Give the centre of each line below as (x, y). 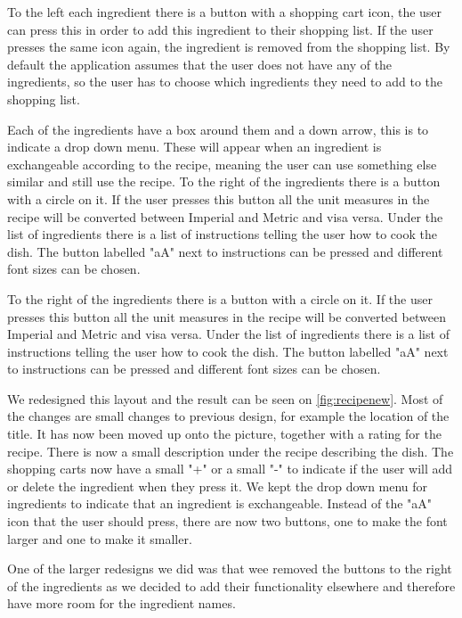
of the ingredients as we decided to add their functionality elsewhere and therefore (231, 585)
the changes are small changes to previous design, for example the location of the (228, 416)
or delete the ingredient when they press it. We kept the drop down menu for (218, 486)
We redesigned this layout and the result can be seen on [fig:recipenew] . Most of (225, 398)
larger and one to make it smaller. (100, 538)
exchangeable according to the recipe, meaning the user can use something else (222, 164)
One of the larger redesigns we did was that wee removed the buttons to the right (230, 569)
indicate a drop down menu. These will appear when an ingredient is (195, 147)
